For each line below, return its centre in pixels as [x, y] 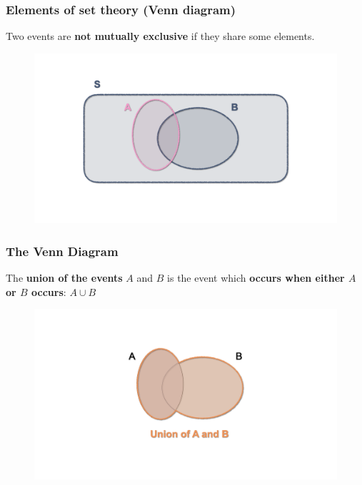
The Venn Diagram [62, 251]
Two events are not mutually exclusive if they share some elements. [160, 36]
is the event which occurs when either [256, 278]
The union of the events [64, 278]
